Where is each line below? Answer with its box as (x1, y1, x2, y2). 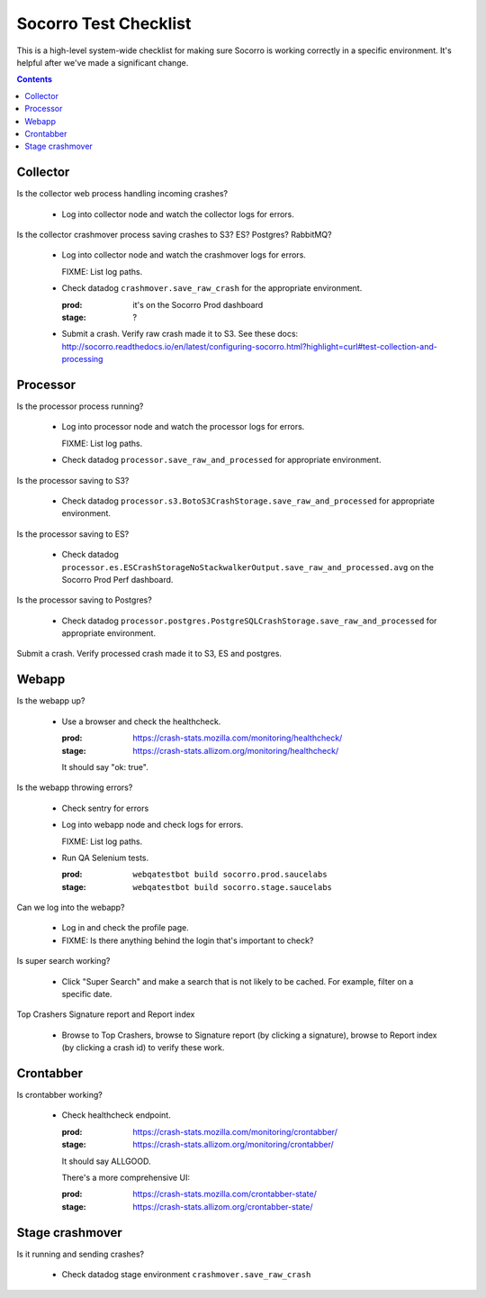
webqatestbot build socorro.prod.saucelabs (132, 869, 328, 880)
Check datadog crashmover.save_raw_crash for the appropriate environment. (61, 283, 363, 294)
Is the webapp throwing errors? (16, 782, 133, 793)
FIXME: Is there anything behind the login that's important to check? (61, 935, 314, 946)
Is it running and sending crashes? (16, 1248, 145, 1259)
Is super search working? (16, 956, 111, 967)
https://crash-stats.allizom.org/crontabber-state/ (132, 1201, 314, 1212)
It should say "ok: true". (61, 761, 148, 772)
